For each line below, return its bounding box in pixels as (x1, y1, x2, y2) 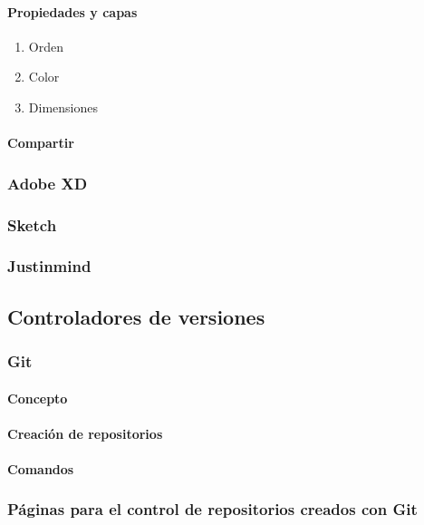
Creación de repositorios (7, 423, 163, 442)
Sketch (7, 213, 57, 236)
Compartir (7, 133, 74, 152)
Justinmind (7, 255, 92, 277)
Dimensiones (28, 97, 98, 116)
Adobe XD (7, 171, 88, 194)
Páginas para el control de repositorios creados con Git (7, 498, 418, 520)
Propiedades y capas (7, 2, 138, 21)
